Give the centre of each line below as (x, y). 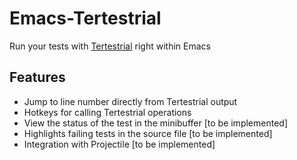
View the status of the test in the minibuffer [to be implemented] (155, 123)
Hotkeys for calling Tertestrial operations (107, 112)
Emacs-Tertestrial (85, 18)
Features (37, 77)
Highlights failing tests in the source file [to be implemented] (148, 133)
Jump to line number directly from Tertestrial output (130, 101)
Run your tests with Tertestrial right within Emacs (110, 46)
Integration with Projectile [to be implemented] (119, 144)
